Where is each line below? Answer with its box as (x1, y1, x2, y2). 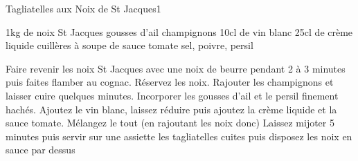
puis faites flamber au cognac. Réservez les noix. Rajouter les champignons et (6, 75, 334, 89)
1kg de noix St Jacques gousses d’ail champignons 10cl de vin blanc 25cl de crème (6, 24, 353, 39)
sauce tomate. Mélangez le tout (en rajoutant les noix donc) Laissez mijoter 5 (6, 115, 334, 130)
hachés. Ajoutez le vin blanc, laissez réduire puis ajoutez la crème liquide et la (6, 102, 337, 116)
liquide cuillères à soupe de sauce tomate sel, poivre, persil (6, 38, 253, 53)
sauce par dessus (6, 142, 75, 157)
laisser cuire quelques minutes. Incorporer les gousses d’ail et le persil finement (6, 88, 339, 102)
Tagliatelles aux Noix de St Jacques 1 (6, 1, 161, 15)
